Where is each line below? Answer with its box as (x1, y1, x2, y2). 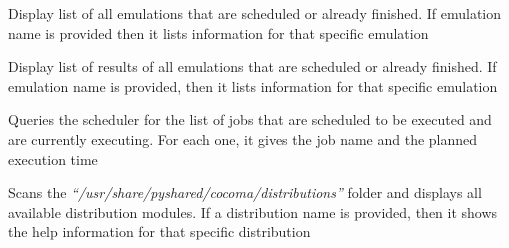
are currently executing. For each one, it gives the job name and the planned (8, 128, 478, 149)
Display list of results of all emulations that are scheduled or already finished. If (8, 56, 497, 77)
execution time (8, 148, 98, 169)
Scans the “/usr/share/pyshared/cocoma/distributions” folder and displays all (8, 182, 482, 203)
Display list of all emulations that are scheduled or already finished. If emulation (8, 3, 502, 23)
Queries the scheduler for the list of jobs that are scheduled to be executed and (8, 109, 492, 130)
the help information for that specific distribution (8, 221, 311, 242)
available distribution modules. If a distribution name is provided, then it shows (8, 201, 498, 222)
